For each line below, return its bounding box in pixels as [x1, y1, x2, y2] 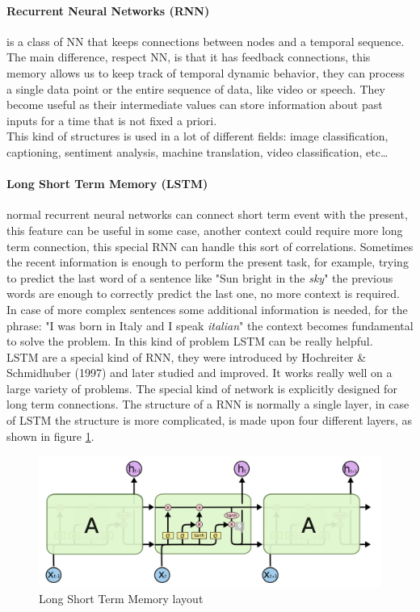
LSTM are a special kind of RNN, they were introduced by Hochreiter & [6, 348, 367, 365]
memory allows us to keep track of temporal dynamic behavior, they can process [6, 64, 405, 81]
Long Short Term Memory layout [39, 589, 204, 606]
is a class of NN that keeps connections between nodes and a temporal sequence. [6, 32, 405, 49]
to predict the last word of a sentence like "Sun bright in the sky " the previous [6, 269, 393, 286]
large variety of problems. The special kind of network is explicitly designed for [6, 379, 397, 396]
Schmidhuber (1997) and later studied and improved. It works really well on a [6, 364, 393, 381]
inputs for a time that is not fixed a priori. [6, 111, 217, 128]
